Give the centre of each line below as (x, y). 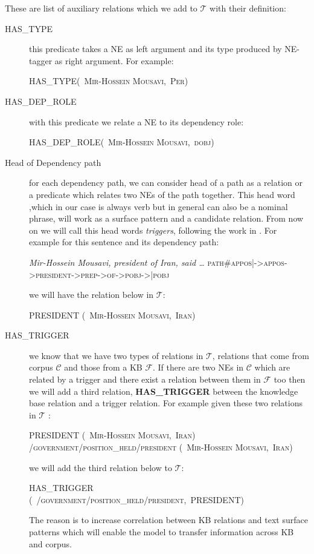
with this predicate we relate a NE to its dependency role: (136, 121)
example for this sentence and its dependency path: (124, 242)
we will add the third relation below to (101, 467)
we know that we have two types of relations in (116, 355)
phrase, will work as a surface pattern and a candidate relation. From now (166, 218)
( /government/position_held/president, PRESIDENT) (136, 499)
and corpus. (50, 543)
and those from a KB (103, 367)
